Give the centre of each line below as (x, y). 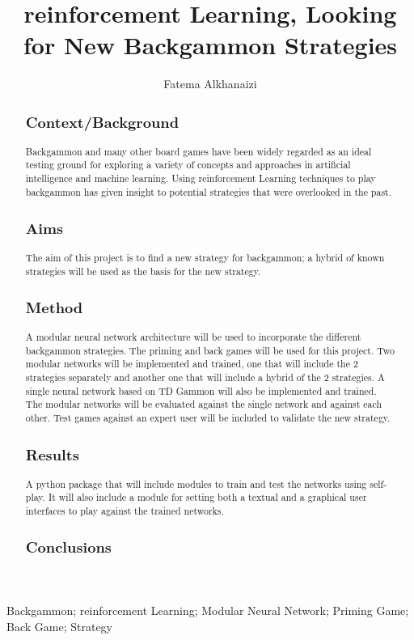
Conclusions (68, 547)
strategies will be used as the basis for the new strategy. (143, 271)
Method (54, 307)
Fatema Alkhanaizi (210, 84)
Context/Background (102, 121)
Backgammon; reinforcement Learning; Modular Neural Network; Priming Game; (208, 610)
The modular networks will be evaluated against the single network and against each (204, 404)
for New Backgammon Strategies (210, 45)
